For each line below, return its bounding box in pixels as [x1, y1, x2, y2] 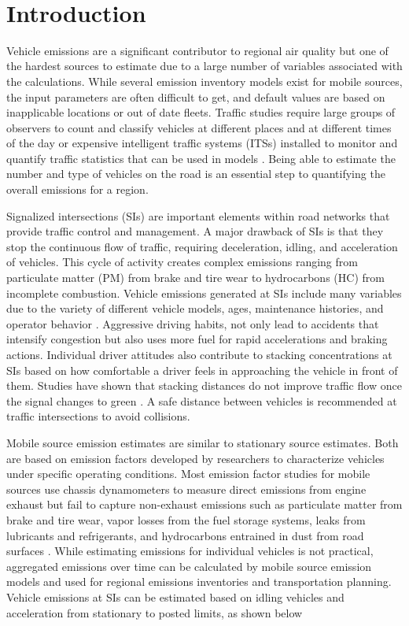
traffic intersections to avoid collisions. [6, 408, 190, 424]
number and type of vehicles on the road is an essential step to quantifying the [6, 165, 385, 182]
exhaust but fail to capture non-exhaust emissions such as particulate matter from [6, 496, 403, 513]
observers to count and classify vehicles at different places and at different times [6, 119, 392, 135]
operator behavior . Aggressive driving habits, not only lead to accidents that [6, 315, 379, 332]
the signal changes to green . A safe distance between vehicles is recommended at [6, 392, 397, 409]
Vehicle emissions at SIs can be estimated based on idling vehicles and [6, 588, 345, 605]
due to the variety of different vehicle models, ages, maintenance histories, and [6, 300, 384, 317]
